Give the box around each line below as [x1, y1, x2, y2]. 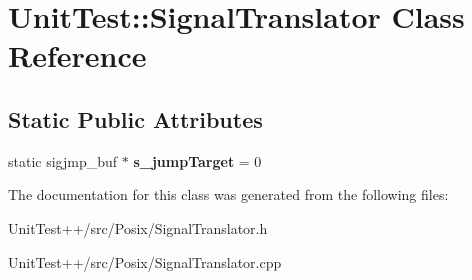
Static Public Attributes [8, 103, 263, 134]
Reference [8, 35, 147, 76]
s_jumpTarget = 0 [133, 150, 262, 171]
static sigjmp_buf [8, 150, 118, 171]
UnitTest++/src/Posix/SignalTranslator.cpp [8, 251, 282, 272]
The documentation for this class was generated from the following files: [8, 184, 449, 205]
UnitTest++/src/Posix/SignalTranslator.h [8, 217, 268, 238]
